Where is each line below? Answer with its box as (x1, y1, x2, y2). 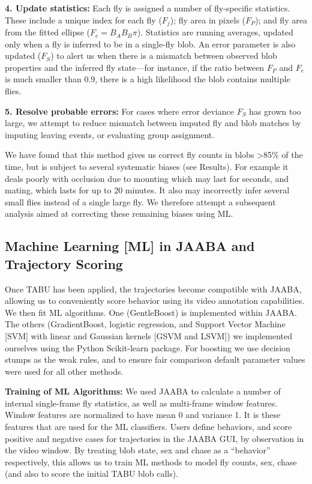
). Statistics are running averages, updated (137, 26, 293, 38)
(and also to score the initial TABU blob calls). (5, 467, 179, 480)
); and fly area (255, 13, 307, 26)
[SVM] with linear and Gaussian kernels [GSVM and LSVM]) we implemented (5, 329, 293, 342)
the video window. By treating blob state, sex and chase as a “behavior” (5, 444, 271, 456)
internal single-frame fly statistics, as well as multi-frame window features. (5, 396, 278, 409)
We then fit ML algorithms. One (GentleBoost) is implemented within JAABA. (5, 306, 297, 318)
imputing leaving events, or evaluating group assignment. (5, 128, 215, 141)
